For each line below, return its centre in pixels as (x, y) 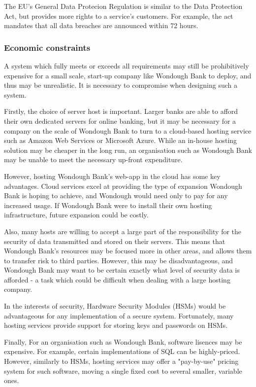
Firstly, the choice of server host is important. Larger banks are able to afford (121, 111)
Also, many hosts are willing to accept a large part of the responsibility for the (123, 231)
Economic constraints (47, 47)
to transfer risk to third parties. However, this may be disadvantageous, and (119, 260)
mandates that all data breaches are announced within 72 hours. (101, 25)
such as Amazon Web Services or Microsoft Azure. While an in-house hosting (121, 140)
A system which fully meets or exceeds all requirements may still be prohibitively (127, 66)
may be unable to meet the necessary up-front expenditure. (93, 159)
